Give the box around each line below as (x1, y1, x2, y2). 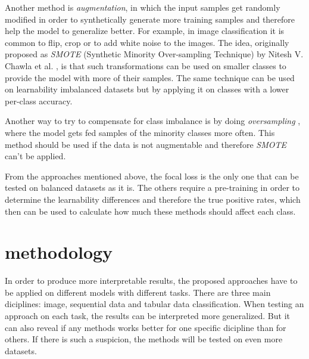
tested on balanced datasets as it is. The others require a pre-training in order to (5, 181, 299, 194)
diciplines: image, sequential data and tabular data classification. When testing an (5, 298, 304, 310)
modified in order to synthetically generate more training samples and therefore (5, 13, 295, 25)
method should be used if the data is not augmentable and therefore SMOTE (5, 138, 286, 150)
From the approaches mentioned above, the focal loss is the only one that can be (5, 169, 299, 182)
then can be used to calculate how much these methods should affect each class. (5, 205, 296, 217)
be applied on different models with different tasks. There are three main (5, 286, 271, 298)
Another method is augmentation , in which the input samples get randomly (5, 1, 280, 13)
